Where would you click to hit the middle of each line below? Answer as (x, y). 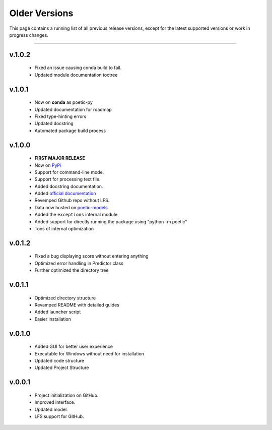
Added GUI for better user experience (74, 347)
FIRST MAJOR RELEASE (60, 158)
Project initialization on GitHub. (66, 395)
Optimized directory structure (65, 298)
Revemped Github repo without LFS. (72, 200)
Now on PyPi (48, 165)
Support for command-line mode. (69, 172)
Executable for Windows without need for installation (89, 353)
